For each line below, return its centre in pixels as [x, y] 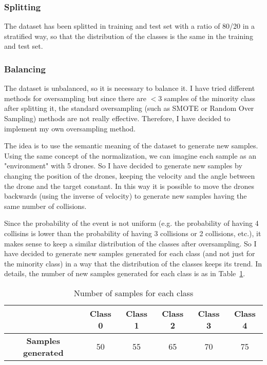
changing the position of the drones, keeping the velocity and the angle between [130, 175]
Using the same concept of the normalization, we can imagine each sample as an [130, 155]
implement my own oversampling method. [70, 128]
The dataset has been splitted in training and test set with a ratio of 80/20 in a [130, 26]
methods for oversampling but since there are [75, 98]
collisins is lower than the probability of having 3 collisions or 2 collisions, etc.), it [133, 233]
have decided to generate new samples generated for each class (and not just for [130, 253]
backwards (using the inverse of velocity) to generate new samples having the [126, 196]
